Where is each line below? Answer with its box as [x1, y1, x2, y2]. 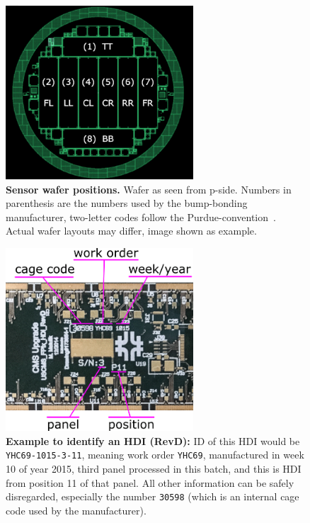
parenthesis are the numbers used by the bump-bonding [6, 196, 248, 210]
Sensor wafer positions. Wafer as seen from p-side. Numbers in [6, 181, 292, 196]
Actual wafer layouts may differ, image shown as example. [6, 223, 257, 238]
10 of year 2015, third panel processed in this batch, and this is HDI [6, 461, 302, 476]
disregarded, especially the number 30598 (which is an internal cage [6, 489, 299, 504]
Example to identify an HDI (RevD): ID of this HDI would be [6, 433, 300, 448]
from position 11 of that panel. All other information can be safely [6, 475, 294, 490]
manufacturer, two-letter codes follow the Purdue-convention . [6, 209, 276, 224]
